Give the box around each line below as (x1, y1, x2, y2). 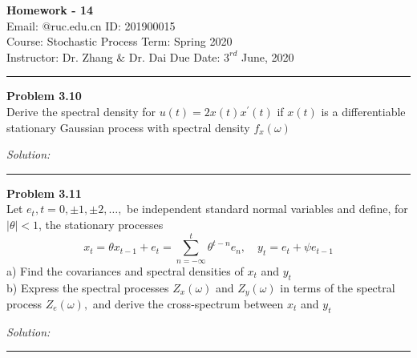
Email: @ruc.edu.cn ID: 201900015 (6, 17, 176, 34)
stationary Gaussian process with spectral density (6, 119, 250, 135)
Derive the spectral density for (6, 103, 156, 119)
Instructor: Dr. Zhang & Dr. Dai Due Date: (6, 48, 221, 65)
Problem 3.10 (6, 87, 82, 104)
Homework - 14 (6, 2, 93, 18)
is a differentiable (321, 103, 406, 119)
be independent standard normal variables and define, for (127, 200, 408, 217)
